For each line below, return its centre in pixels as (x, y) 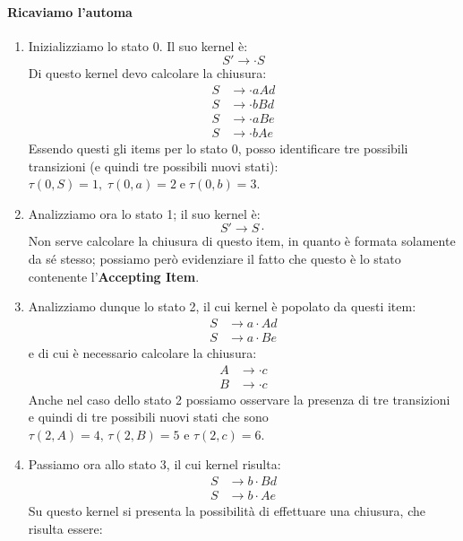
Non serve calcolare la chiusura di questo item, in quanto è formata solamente (242, 241)
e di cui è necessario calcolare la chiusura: (142, 352)
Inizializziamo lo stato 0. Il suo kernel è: (138, 45)
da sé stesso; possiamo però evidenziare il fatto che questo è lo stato (214, 259)
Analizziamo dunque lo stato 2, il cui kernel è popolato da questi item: (222, 306)
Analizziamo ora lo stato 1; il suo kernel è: (144, 213)
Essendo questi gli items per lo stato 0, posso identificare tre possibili (218, 148)
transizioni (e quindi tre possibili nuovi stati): (153, 166)
